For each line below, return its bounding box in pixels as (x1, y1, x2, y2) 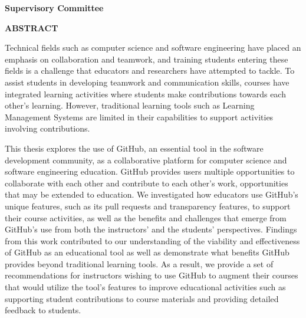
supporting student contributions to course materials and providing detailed (5, 292, 279, 304)
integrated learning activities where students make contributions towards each (5, 87, 286, 100)
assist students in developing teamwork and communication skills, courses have (5, 76, 289, 88)
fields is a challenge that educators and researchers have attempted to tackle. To (5, 64, 295, 77)
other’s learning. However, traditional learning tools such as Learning (5, 99, 255, 112)
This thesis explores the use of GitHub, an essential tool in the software (5, 142, 264, 154)
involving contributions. (5, 122, 90, 135)
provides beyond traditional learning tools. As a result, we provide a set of (5, 257, 274, 270)
